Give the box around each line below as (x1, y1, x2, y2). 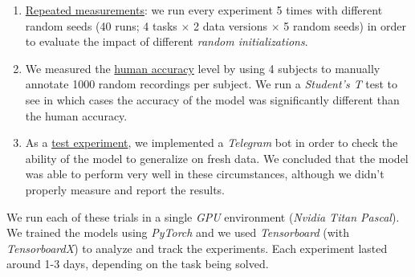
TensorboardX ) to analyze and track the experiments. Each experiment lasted (6, 239, 388, 256)
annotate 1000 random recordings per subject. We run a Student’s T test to (25, 75, 398, 92)
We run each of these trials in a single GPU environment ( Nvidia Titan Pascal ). (6, 208, 400, 225)
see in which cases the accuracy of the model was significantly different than (25, 91, 400, 108)
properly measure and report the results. (25, 181, 226, 198)
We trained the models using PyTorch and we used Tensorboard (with (6, 224, 349, 241)
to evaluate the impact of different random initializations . (25, 33, 308, 50)
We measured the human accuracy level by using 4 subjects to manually (25, 59, 380, 76)
